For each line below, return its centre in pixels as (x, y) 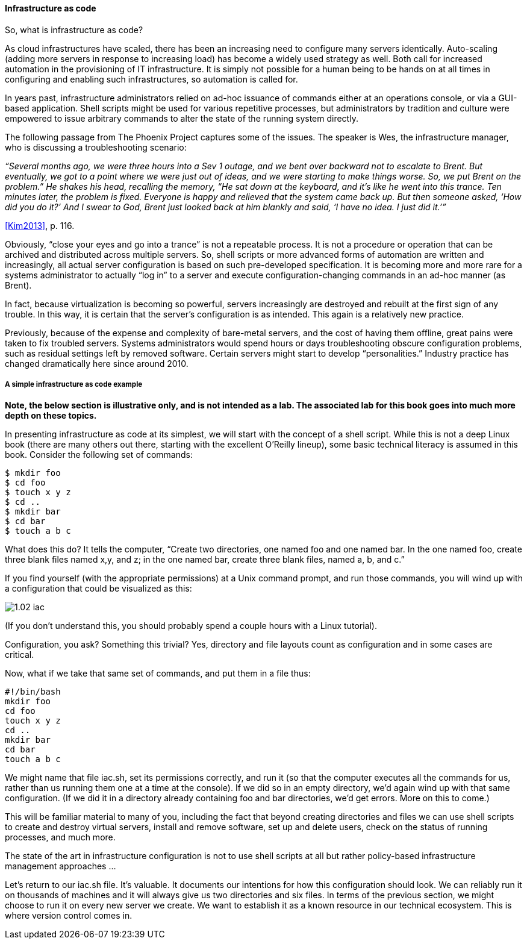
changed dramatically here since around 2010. (97, 363)
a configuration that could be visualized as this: (98, 589)
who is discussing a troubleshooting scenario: (96, 147)
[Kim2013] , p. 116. (40, 225)
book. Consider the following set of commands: (99, 455)
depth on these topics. (51, 416)
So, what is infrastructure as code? (74, 30)
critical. (20, 655)
